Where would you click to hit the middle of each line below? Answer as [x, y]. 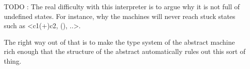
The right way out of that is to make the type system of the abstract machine [119, 42]
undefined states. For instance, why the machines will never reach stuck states [120, 16]
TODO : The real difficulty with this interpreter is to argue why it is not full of [122, 6]
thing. [13, 60]
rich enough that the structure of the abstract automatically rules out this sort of [125, 51]
